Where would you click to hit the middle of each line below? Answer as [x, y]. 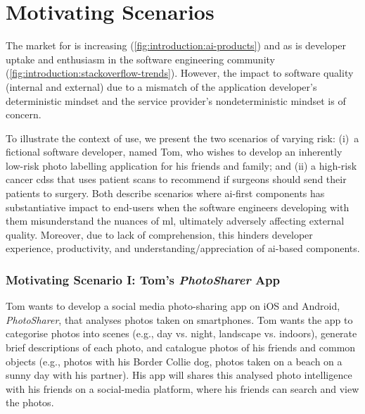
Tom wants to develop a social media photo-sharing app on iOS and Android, [173, 306]
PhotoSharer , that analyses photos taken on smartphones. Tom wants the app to [179, 319]
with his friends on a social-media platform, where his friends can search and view [182, 388]
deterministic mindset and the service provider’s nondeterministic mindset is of [176, 100]
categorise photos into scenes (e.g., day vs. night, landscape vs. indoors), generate [181, 333]
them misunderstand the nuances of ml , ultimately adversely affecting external [175, 221]
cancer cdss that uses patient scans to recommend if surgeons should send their [176, 179]
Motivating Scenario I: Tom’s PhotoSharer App [143, 279]
